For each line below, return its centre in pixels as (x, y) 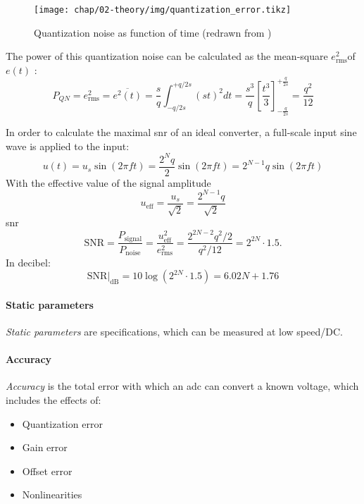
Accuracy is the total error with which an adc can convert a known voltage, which (182, 386)
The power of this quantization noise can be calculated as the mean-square (167, 56)
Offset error (47, 471)
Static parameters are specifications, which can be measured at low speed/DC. (174, 331)
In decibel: (28, 262)
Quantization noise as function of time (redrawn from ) (153, 32)
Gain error (45, 447)
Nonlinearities (52, 494)
